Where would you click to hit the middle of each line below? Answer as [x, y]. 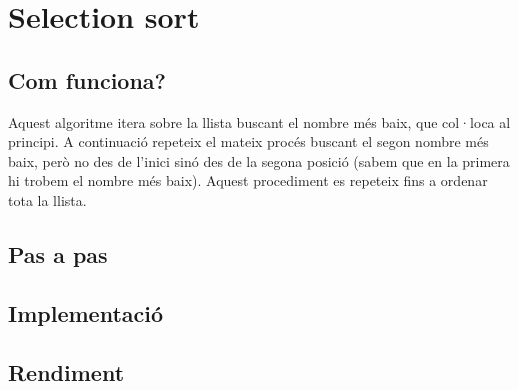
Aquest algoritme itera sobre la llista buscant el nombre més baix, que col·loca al [259, 121]
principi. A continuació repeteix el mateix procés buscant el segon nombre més [248, 141]
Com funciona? [87, 79]
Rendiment [66, 371]
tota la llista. [47, 199]
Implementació [86, 312]
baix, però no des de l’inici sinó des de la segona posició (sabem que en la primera [259, 160]
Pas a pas [58, 253]
